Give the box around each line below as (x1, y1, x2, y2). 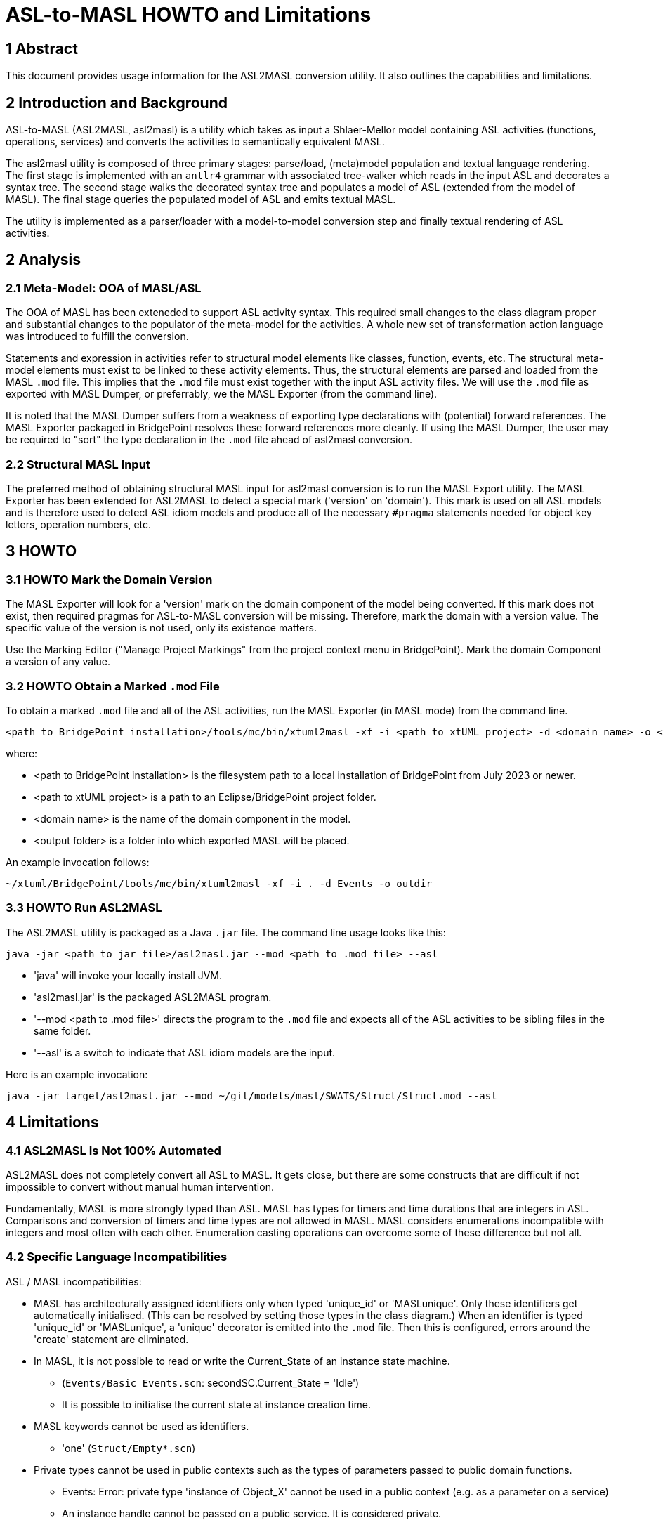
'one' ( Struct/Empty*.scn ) (62, 1441, 196, 1454)
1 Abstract (6, 39, 78, 58)
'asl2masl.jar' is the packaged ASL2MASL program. (34, 990, 272, 1003)
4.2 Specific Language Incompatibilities (6, 1250, 228, 1264)
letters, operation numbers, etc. (6, 518, 152, 530)
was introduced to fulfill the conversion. (6, 330, 189, 343)
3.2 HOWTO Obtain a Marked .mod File (6, 679, 220, 693)
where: (6, 747, 38, 759)
